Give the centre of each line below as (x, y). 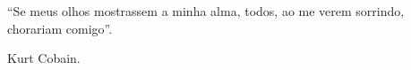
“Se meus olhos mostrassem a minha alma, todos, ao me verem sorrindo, (206, 11)
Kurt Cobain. (44, 58)
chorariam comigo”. (60, 28)
